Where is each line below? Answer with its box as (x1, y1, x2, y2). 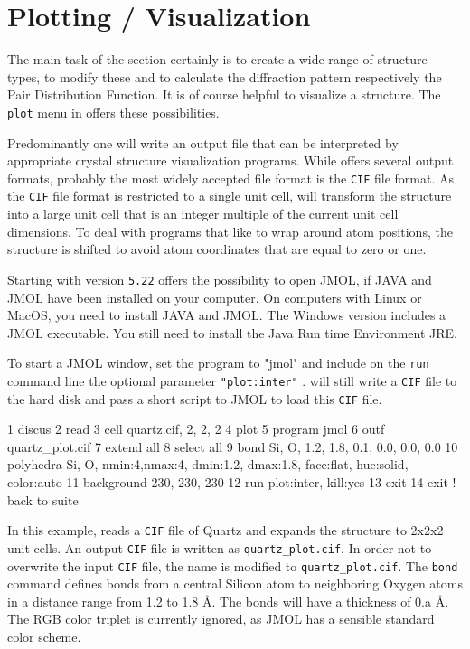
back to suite (7, 490, 79, 509)
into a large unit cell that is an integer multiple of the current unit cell (7, 204, 399, 223)
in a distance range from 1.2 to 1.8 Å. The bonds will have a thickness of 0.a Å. (7, 591, 449, 610)
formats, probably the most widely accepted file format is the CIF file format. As (7, 168, 455, 187)
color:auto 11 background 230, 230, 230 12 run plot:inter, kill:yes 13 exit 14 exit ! (7, 473, 456, 492)
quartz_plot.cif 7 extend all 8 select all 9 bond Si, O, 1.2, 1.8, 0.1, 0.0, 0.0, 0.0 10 (7, 437, 458, 456)
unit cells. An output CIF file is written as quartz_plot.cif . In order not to (7, 538, 432, 557)
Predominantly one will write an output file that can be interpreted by (7, 133, 399, 152)
